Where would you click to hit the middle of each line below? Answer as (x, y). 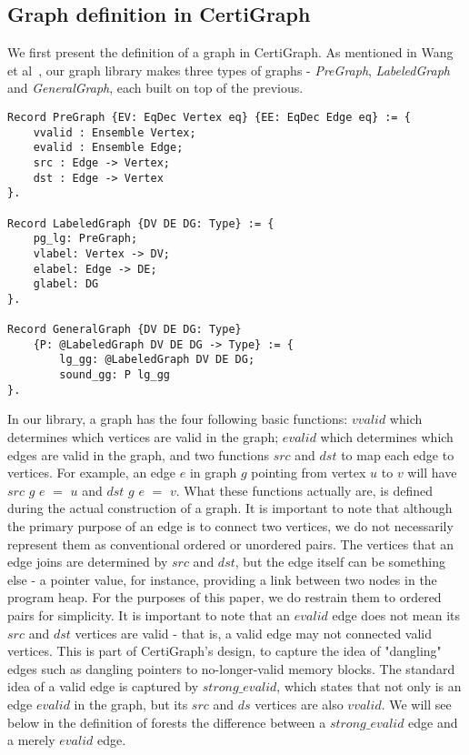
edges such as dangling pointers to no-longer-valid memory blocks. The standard (231, 668)
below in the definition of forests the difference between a (167, 722)
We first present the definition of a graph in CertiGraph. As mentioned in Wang (230, 52)
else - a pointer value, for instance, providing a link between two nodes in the (222, 579)
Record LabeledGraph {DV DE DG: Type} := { (141, 223)
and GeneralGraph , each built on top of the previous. (155, 88)
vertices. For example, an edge (92, 473)
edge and (433, 722)
